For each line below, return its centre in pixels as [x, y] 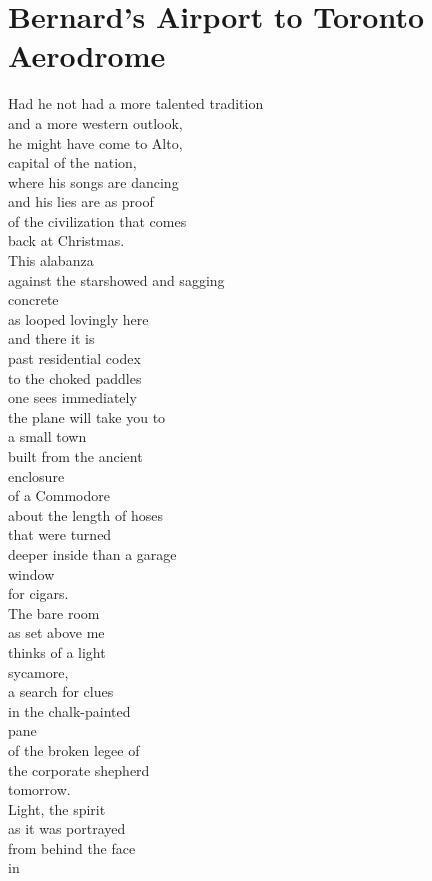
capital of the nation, [72, 162]
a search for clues [61, 691]
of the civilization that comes [97, 220]
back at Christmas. [66, 240]
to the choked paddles [75, 377]
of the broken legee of [74, 749]
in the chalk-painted [69, 710]
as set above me [56, 632]
